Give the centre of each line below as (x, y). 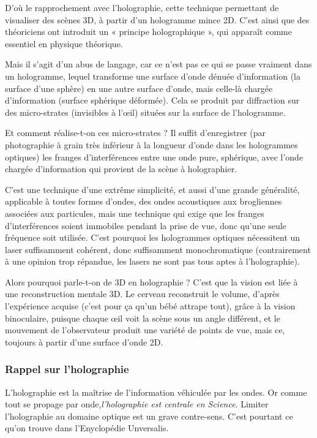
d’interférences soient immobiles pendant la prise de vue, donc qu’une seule (146, 225)
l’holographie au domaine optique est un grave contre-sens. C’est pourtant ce (149, 416)
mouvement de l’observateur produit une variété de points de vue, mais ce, (145, 330)
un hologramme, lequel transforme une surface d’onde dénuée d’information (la (153, 76)
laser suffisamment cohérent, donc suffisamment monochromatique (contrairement (158, 249)
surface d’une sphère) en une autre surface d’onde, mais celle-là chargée (139, 88)
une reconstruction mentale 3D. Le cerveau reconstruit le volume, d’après (142, 294)
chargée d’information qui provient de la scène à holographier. (121, 169)
